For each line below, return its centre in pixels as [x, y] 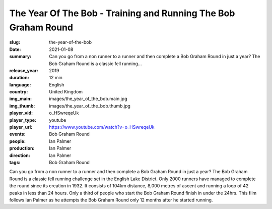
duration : [19, 78]
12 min [56, 78]
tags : [15, 162]
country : [19, 92]
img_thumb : [22, 106]
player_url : [21, 127]
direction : [20, 155]
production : [22, 148]
